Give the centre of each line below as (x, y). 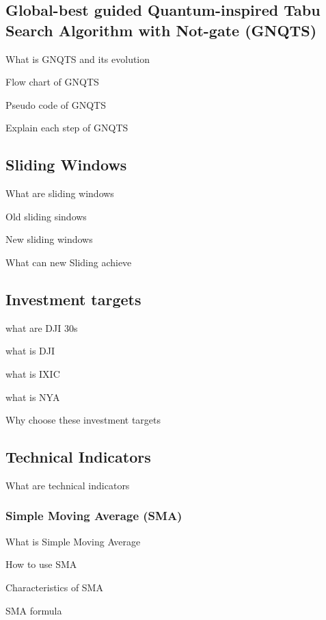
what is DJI (30, 351)
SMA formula (34, 610)
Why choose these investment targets (83, 420)
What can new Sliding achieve (69, 262)
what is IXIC (33, 373)
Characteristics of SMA (54, 587)
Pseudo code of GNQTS (56, 104)
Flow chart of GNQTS (52, 82)
